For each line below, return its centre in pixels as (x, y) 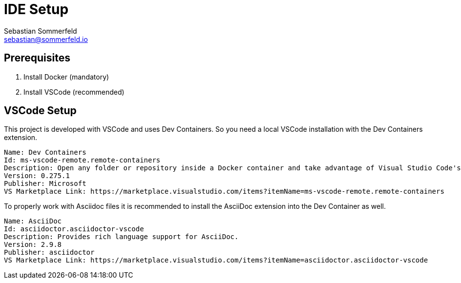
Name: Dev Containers (45, 152)
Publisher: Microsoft (45, 184)
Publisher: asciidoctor (49, 253)
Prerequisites (37, 58)
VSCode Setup (40, 111)
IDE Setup (36, 9)
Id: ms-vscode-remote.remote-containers (82, 160)
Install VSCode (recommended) (74, 92)
